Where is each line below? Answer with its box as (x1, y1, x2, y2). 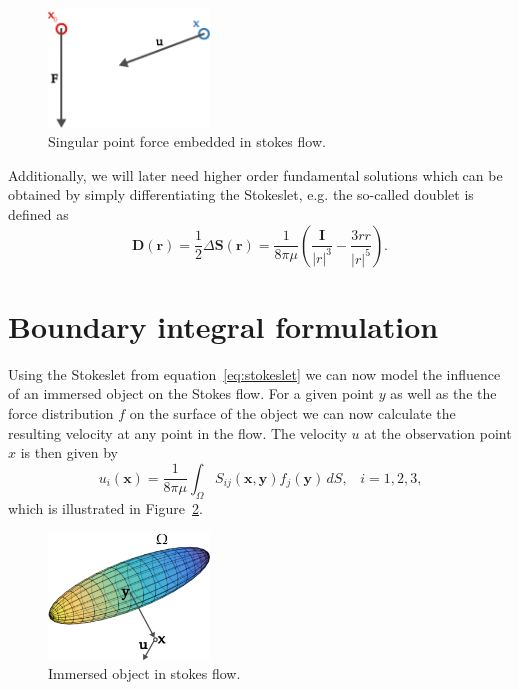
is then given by (20, 442, 118, 463)
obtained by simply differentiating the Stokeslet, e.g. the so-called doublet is (8, 184, 474, 205)
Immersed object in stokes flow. (48, 663, 241, 684)
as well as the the (390, 383, 497, 404)
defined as (8, 204, 69, 225)
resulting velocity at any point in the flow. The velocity (8, 422, 347, 443)
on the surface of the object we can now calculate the (129, 402, 456, 423)
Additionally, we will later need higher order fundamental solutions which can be (8, 164, 503, 185)
